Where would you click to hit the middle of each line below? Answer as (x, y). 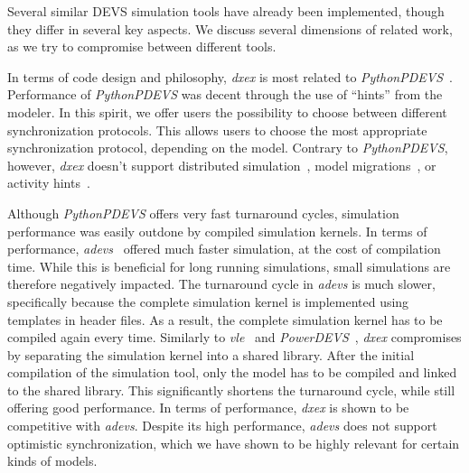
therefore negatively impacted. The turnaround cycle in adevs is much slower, (221, 284)
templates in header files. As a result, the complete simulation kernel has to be (225, 319)
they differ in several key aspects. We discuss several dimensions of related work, (230, 28)
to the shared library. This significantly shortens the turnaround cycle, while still (231, 390)
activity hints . (49, 183)
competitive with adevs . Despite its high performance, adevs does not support (222, 426)
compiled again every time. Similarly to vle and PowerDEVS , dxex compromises (234, 337)
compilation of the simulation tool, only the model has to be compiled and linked (232, 372)
